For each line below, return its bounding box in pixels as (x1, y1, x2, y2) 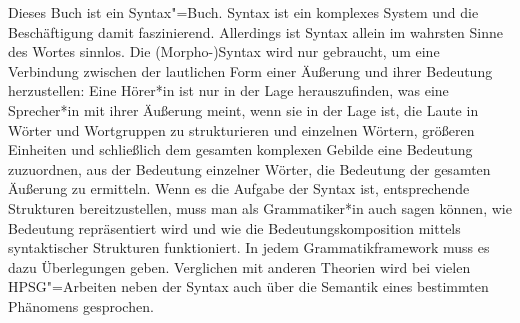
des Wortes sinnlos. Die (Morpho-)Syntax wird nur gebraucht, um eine (8, 41, 440, 62)
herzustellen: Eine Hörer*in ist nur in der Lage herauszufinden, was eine (8, 80, 449, 101)
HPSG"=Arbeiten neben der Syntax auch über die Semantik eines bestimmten (8, 276, 489, 297)
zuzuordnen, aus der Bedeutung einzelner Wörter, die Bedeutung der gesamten (8, 158, 491, 179)
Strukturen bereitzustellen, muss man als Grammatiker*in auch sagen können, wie (8, 197, 512, 218)
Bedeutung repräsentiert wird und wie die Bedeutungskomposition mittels (8, 217, 461, 238)
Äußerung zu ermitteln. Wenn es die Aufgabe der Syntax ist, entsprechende (8, 178, 470, 199)
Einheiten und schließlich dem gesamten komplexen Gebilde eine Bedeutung (8, 139, 473, 160)
